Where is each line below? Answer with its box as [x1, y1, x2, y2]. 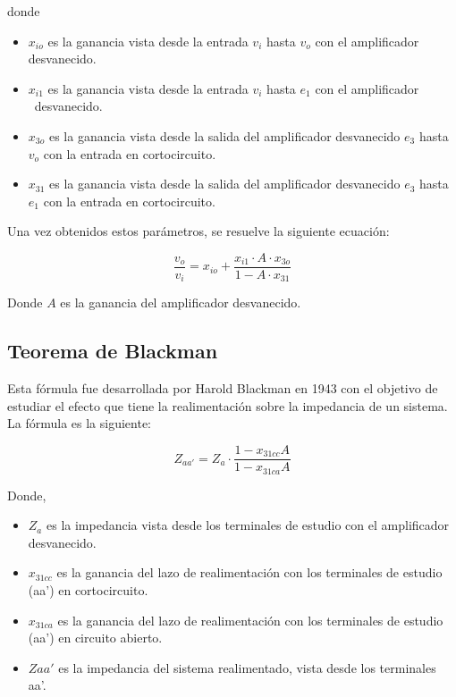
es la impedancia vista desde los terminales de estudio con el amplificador [46, 516, 450, 534]
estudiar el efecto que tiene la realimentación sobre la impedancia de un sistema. [7, 396, 448, 415]
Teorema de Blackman [7, 337, 218, 365]
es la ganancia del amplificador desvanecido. [60, 293, 301, 312]
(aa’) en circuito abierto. [28, 628, 163, 647]
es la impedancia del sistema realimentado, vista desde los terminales [58, 658, 436, 676]
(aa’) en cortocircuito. [28, 580, 148, 599]
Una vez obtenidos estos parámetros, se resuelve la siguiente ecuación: [7, 222, 390, 240]
